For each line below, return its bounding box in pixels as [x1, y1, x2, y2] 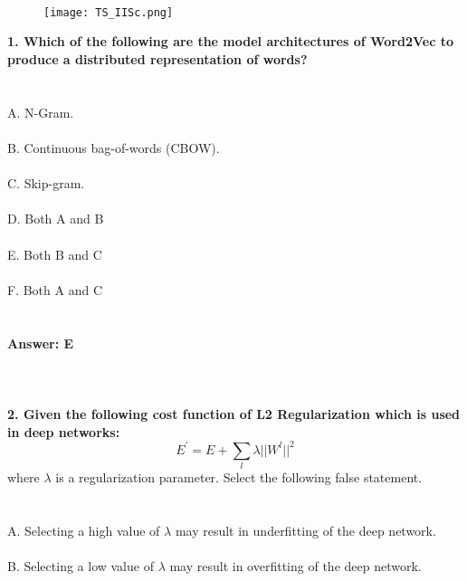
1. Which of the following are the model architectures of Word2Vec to [7, 32, 454, 51]
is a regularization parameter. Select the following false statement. [55, 467, 423, 486]
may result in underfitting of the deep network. [175, 520, 436, 539]
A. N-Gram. [7, 102, 74, 121]
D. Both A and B [7, 209, 104, 228]
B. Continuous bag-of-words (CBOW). [7, 138, 220, 157]
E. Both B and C [7, 244, 102, 263]
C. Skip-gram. [7, 174, 85, 193]
